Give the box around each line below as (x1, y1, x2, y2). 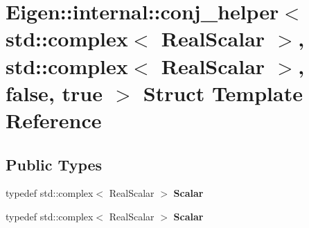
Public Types (6, 153, 103, 175)
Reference (6, 105, 102, 134)
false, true (6, 78, 103, 107)
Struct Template (143, 78, 303, 107)
